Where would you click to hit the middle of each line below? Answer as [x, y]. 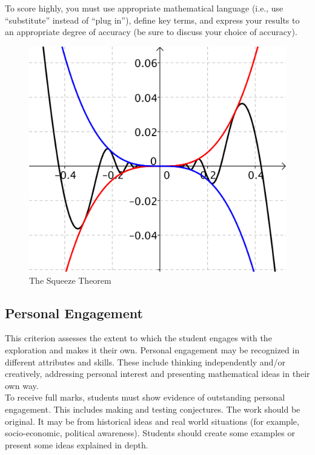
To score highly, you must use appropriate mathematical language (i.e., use [144, 8]
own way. [22, 385]
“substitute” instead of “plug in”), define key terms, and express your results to [152, 20]
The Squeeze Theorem [70, 280]
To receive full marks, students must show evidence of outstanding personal [145, 397]
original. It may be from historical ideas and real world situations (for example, [152, 421]
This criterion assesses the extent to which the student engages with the [138, 338]
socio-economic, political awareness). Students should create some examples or [150, 433]
